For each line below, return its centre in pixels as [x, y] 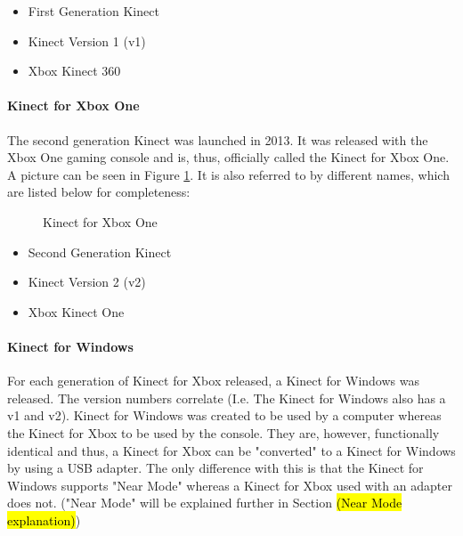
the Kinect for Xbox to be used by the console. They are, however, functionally [223, 432]
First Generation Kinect [93, 11]
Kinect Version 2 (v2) [87, 282]
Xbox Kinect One [76, 311]
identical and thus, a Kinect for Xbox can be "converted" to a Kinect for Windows [231, 450]
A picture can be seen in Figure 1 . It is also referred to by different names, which [228, 174]
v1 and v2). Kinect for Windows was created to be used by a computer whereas [224, 415]
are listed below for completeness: [99, 192]
